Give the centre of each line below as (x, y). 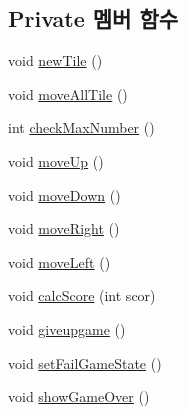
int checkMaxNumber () (81, 127)
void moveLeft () (59, 261)
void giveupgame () (67, 328)
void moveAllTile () (68, 93)
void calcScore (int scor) (82, 295)
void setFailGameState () (85, 362)
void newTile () (55, 60)
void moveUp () (56, 160)
